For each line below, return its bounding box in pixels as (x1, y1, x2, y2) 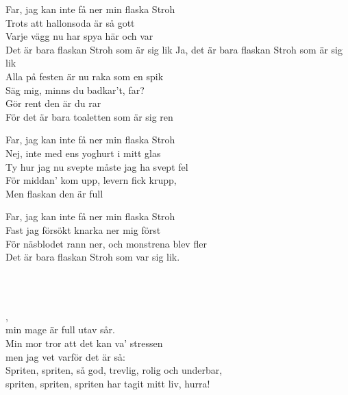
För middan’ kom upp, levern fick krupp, (5, 173, 177, 187)
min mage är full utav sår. (5, 322, 115, 337)
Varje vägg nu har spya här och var (5, 29, 153, 43)
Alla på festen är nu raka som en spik (5, 69, 164, 83)
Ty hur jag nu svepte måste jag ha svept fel (5, 159, 188, 173)
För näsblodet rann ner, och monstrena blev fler (5, 236, 207, 250)
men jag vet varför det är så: (5, 349, 125, 363)
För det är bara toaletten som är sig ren (5, 109, 173, 123)
